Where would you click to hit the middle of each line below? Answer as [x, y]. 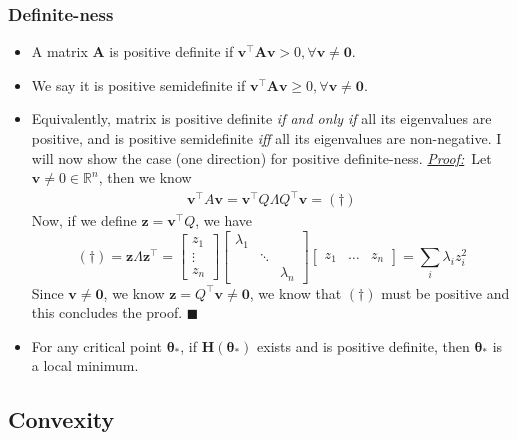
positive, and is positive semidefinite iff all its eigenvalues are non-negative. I [266, 138]
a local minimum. [85, 365]
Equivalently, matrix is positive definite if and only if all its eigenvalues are [261, 118]
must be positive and [445, 292]
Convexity [61, 419]
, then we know [145, 177]
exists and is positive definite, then [363, 345]
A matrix [59, 51]
